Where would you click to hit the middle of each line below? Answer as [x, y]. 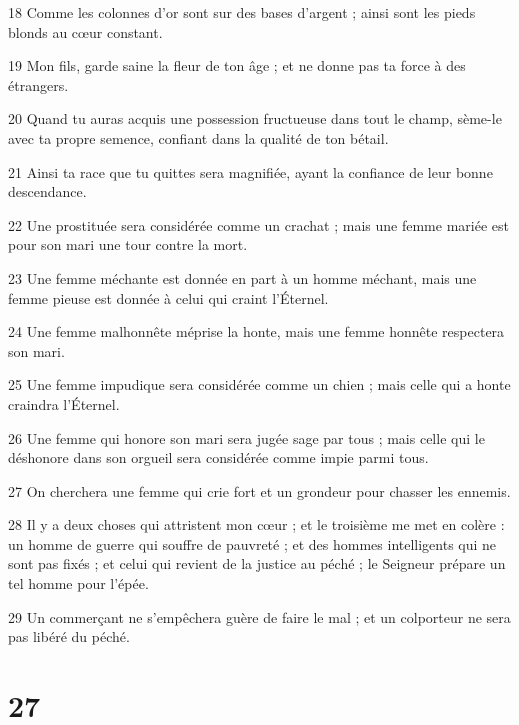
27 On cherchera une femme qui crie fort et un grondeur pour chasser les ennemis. [259, 490]
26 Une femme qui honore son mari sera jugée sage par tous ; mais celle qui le [246, 437]
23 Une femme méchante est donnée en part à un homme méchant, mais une [242, 277]
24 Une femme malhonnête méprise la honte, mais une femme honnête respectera [256, 331]
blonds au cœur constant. [85, 31]
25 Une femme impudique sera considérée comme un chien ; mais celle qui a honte [259, 384]
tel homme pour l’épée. [78, 583]
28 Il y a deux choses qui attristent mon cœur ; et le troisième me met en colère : [256, 524]
